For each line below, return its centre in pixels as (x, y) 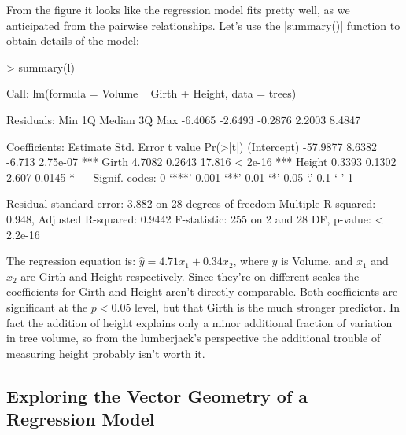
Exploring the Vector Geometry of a (157, 395)
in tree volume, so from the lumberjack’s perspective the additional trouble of (194, 338)
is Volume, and (317, 261)
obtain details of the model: (73, 41)
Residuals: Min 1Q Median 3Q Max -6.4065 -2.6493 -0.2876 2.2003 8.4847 (183, 119)
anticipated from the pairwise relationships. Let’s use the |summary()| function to (203, 25)
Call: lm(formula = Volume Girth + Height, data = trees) (151, 93)
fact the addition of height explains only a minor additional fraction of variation (199, 322)
